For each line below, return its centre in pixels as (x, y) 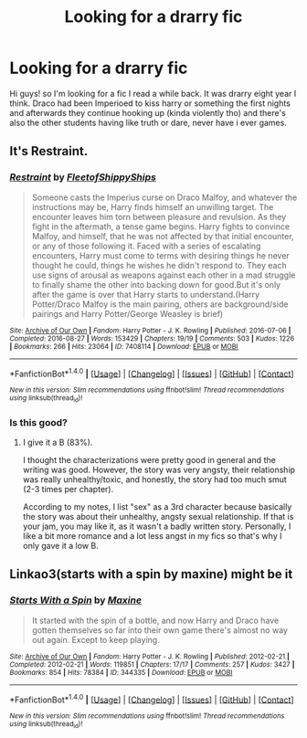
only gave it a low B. (60, 545)
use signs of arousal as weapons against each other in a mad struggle (164, 275)
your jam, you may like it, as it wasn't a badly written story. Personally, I (157, 526)
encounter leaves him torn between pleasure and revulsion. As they (159, 216)
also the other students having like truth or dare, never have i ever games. (148, 122)
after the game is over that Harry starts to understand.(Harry (146, 294)
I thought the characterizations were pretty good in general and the (149, 459)
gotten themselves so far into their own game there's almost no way (159, 630)
